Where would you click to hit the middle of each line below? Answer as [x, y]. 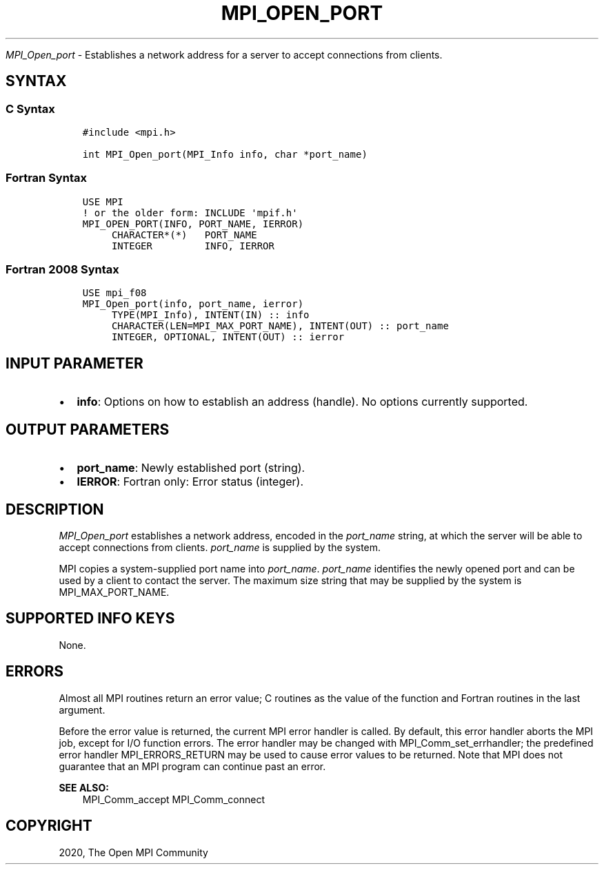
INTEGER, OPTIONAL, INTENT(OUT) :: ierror [228, 337]
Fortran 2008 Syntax [62, 270]
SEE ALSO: [84, 787]
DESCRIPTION [55, 509]
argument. [82, 710]
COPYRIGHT [49, 826]
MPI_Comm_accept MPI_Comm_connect [174, 799]
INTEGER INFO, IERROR [193, 246]
